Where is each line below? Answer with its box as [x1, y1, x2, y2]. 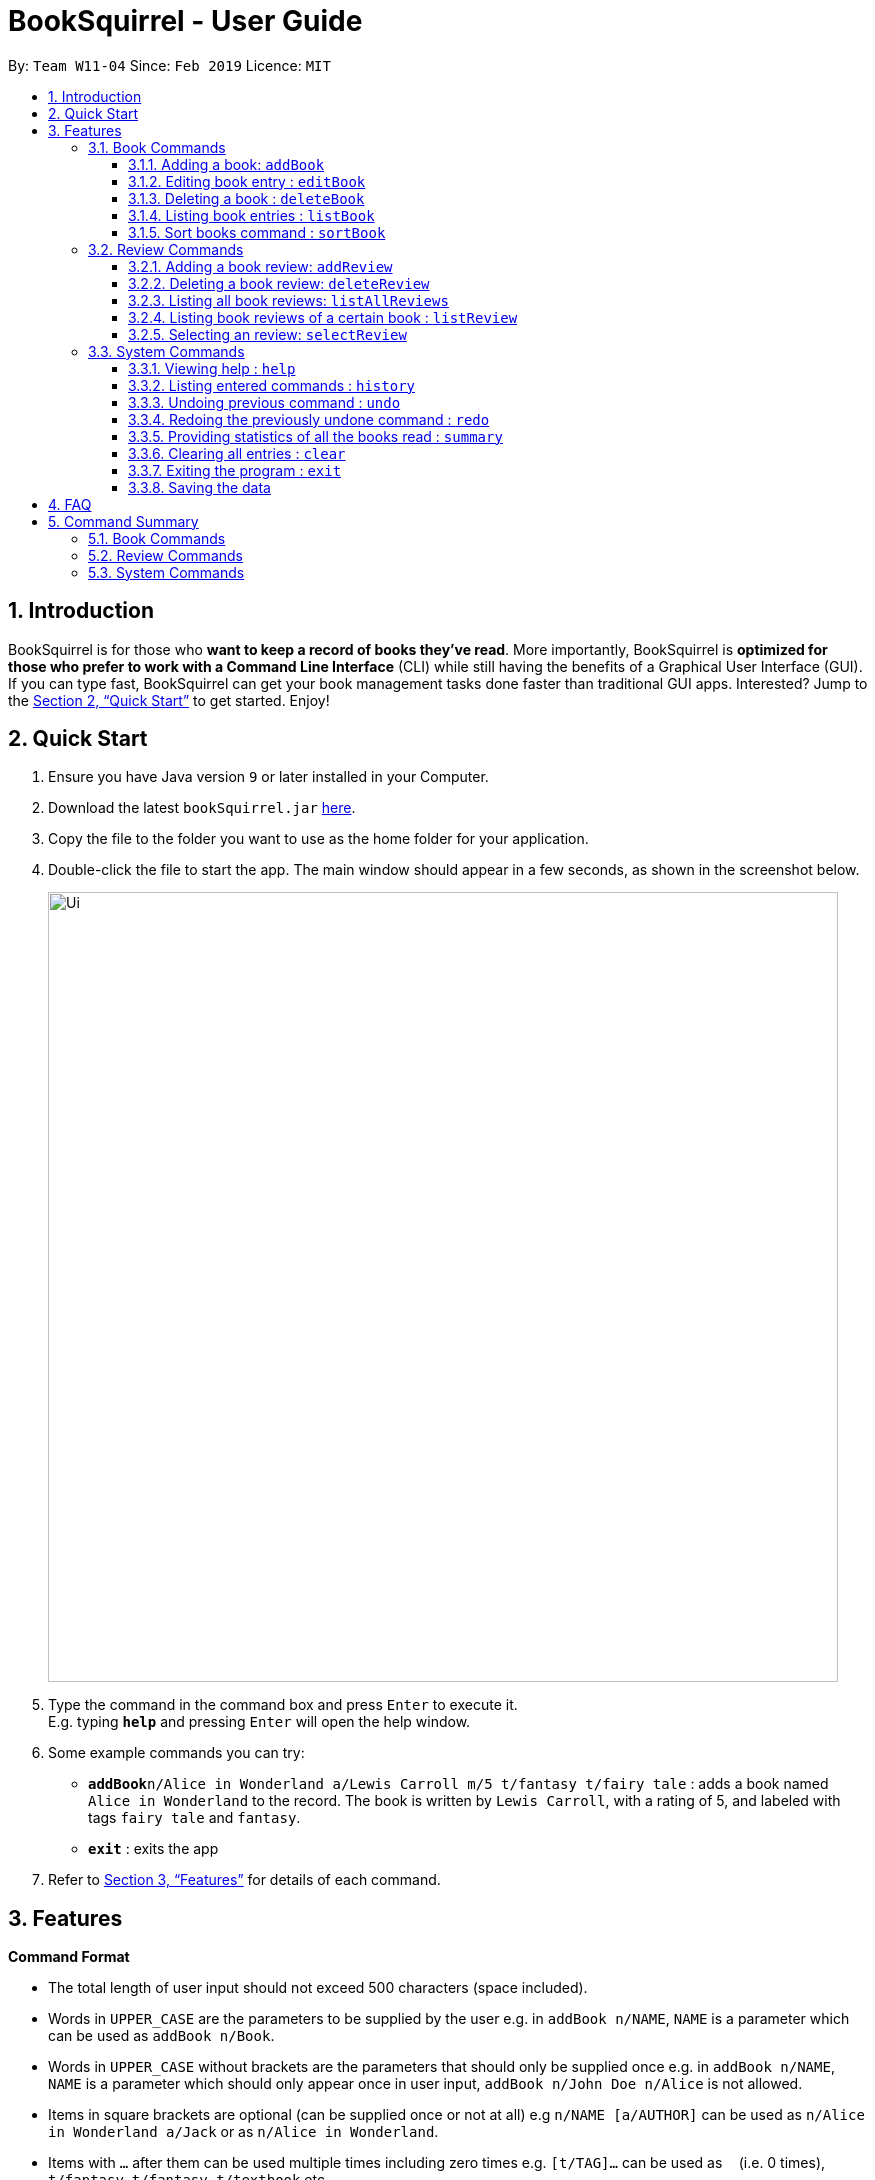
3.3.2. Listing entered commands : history [128, 376, 416, 394]
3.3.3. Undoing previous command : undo [128, 393, 401, 411]
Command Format [8, 1948, 130, 1966]
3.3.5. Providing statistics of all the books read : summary [128, 427, 503, 445]
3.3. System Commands [88, 342, 245, 360]
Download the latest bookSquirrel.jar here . [48, 799, 356, 817]
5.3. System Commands [88, 563, 245, 581]
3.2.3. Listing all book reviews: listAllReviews [128, 291, 449, 309]
